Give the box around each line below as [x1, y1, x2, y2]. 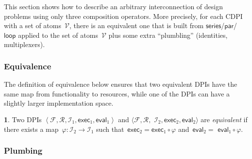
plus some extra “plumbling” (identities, [108, 30, 228, 40]
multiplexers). [4, 39, 45, 49]
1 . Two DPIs [4, 114, 42, 124]
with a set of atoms [4, 20, 61, 31]
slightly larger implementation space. [4, 98, 114, 108]
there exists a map [4, 124, 59, 134]
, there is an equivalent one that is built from [69, 20, 204, 31]
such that [96, 124, 124, 134]
